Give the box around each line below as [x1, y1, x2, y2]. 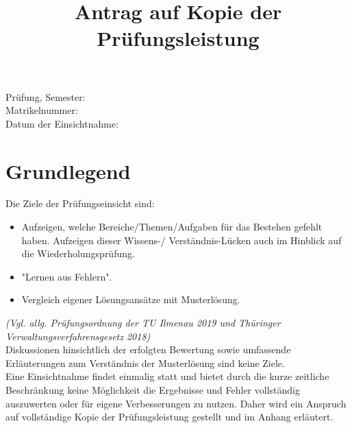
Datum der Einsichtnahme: [5, 116, 119, 130]
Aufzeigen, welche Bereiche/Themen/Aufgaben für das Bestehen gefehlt [21, 219, 323, 234]
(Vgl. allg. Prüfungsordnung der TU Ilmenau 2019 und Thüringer [5, 316, 281, 330]
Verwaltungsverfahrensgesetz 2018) [5, 329, 151, 343]
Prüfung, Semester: [5, 89, 86, 104]
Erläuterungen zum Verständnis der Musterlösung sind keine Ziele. [5, 355, 285, 370]
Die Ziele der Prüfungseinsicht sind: [5, 196, 155, 211]
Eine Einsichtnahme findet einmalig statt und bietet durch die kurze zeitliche [5, 369, 329, 383]
